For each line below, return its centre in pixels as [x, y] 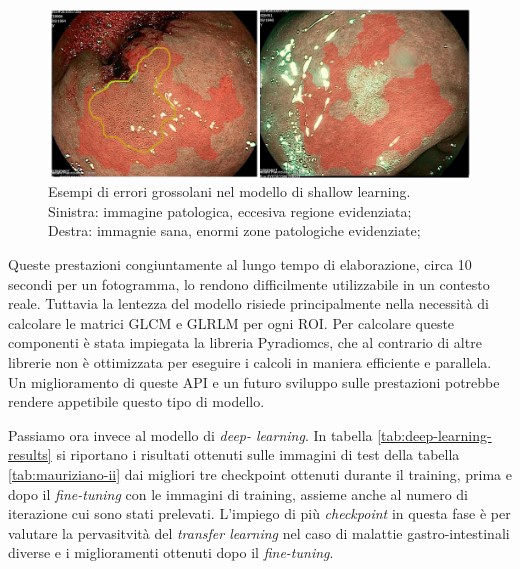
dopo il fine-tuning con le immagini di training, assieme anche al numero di [238, 493]
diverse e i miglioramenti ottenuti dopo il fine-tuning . [171, 552]
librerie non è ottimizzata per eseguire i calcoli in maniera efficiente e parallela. [250, 361]
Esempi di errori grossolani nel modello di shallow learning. [229, 191]
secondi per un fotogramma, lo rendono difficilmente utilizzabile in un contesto [249, 283]
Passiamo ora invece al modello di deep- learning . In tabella [190, 434]
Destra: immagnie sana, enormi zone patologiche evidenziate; [234, 230]
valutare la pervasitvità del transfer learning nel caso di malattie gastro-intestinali [259, 532]
